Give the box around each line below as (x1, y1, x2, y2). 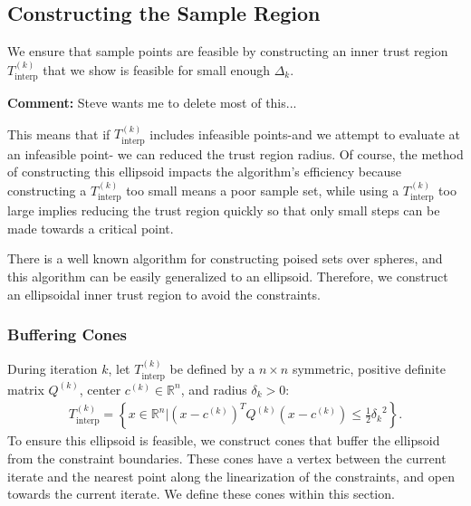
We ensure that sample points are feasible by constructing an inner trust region (7, 42, 448, 61)
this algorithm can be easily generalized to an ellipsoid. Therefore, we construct (7, 267, 448, 286)
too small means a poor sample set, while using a (126, 180, 399, 199)
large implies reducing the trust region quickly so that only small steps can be (7, 201, 440, 220)
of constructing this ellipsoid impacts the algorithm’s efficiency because (7, 162, 401, 181)
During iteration (7, 359, 98, 378)
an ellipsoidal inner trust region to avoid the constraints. (7, 284, 321, 303)
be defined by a (169, 359, 255, 378)
